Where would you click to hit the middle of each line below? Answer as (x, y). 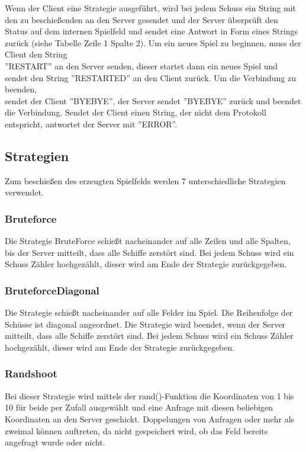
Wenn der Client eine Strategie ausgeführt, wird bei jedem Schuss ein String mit (150, 8)
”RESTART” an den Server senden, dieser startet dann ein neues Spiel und (141, 65)
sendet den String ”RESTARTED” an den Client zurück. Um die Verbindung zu (150, 77)
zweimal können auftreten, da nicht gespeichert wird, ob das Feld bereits (136, 430)
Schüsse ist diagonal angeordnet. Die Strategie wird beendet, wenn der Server (145, 324)
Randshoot (31, 374)
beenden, (21, 89)
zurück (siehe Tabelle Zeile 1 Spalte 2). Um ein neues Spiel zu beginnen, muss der (153, 42)
